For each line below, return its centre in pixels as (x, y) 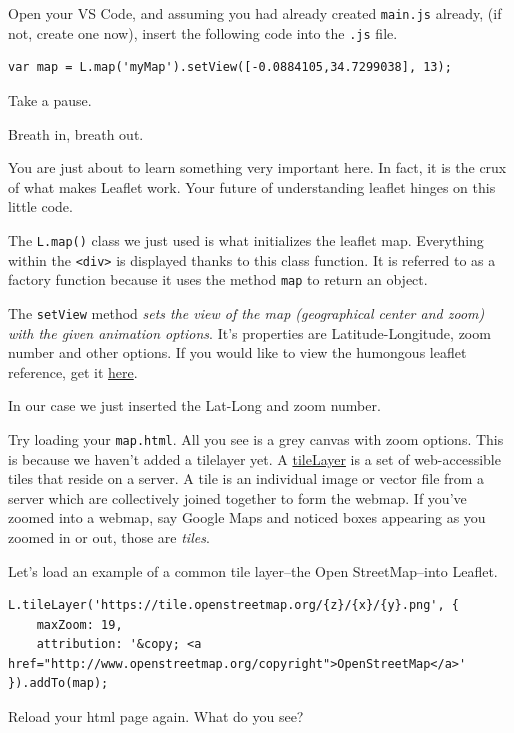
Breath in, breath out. (76, 133)
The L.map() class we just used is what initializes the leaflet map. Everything (246, 239)
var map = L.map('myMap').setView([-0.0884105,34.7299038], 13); (230, 67)
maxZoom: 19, (79, 624)
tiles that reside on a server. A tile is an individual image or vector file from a (246, 478)
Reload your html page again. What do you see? (156, 716)
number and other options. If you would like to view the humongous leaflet (237, 352)
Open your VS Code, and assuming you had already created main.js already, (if (255, 13)
